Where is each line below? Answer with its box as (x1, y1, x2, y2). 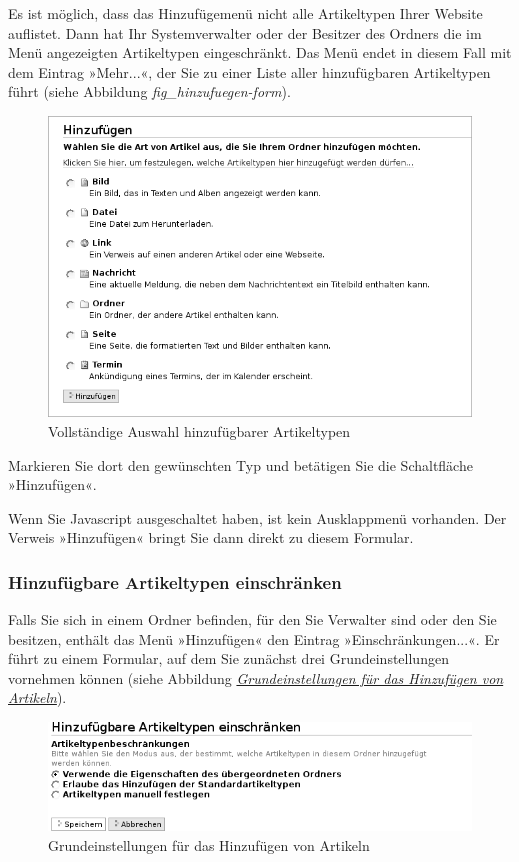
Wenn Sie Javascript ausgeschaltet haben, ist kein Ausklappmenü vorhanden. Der (8, 507, 507, 528)
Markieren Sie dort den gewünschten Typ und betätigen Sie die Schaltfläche (8, 454, 473, 475)
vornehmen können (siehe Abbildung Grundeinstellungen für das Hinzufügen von (8, 667, 504, 688)
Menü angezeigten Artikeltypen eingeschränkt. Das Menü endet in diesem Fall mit (8, 42, 512, 63)
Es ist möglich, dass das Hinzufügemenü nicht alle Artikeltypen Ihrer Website (8, 3, 483, 23)
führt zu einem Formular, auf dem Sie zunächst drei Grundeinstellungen (8, 648, 449, 669)
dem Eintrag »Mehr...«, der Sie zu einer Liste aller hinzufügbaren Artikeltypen (8, 61, 491, 82)
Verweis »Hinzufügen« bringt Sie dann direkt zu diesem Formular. (8, 527, 414, 548)
